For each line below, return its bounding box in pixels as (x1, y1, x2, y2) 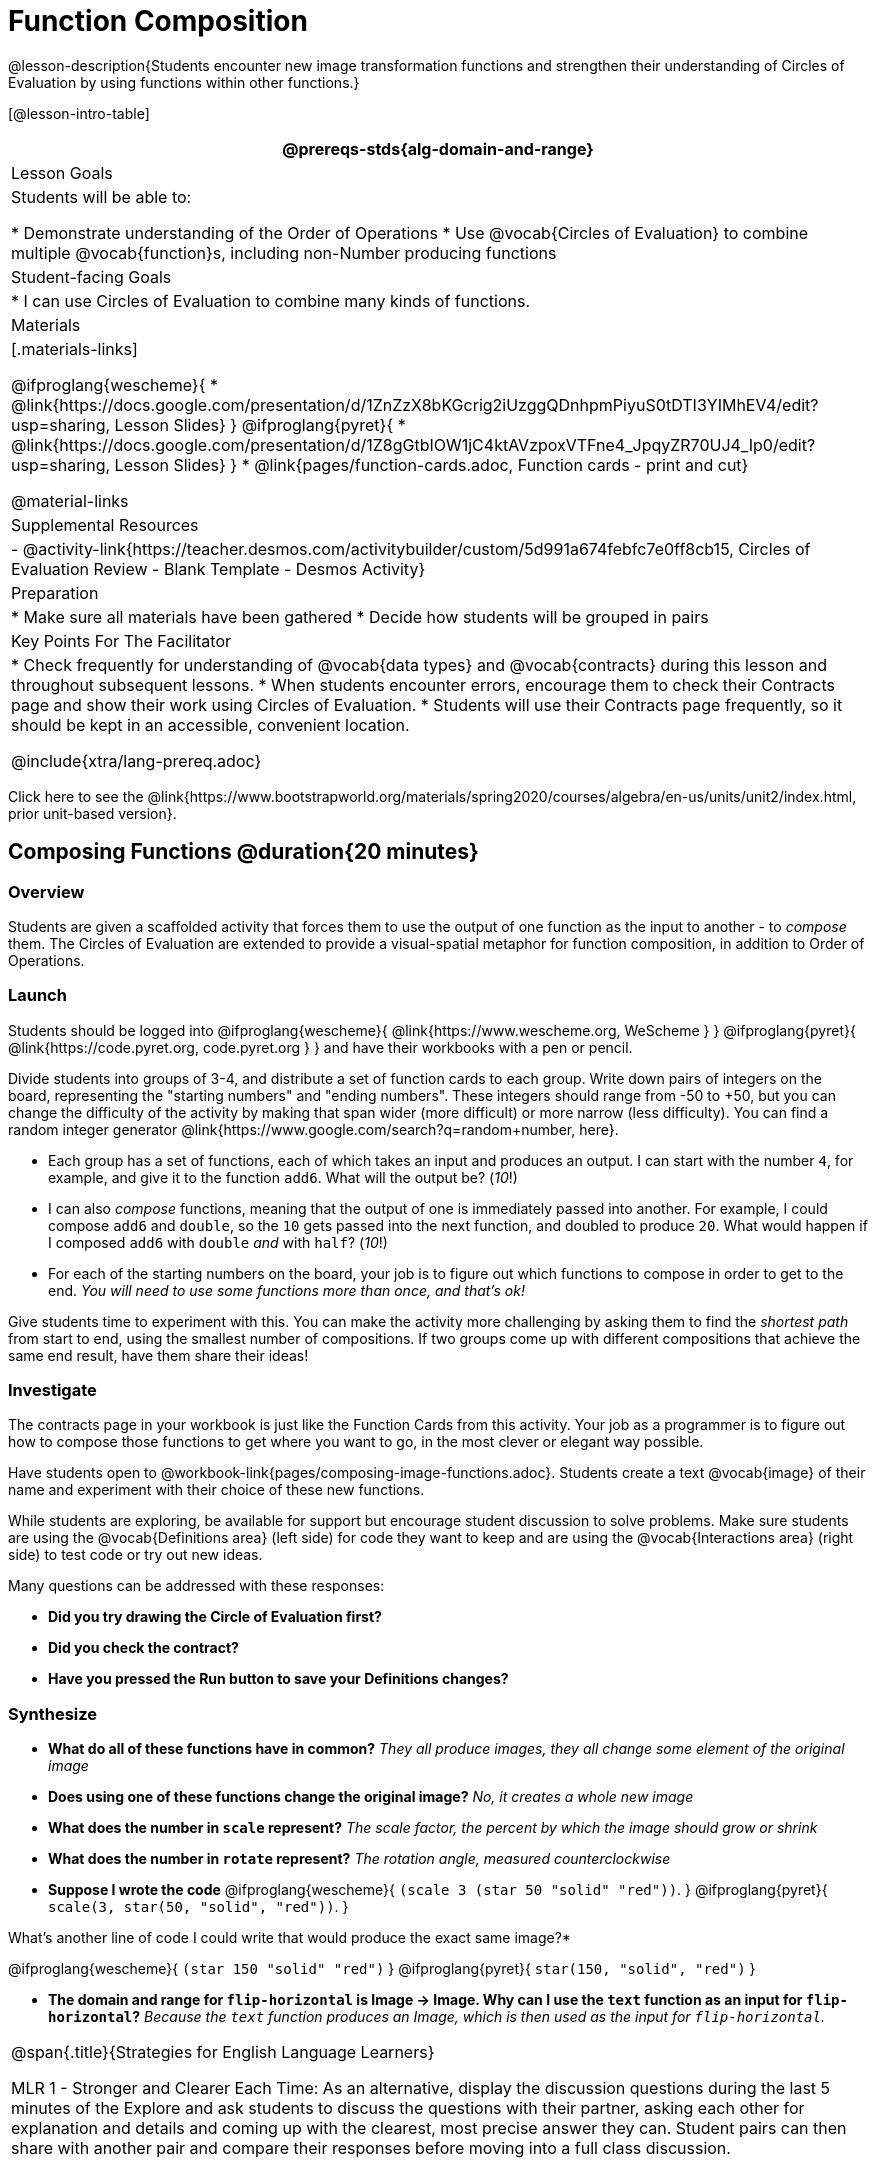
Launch (8, 985, 67, 1006)
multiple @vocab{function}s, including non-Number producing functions (11, 242, 557, 263)
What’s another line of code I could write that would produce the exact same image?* (8, 1929, 571, 1947)
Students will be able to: (11, 186, 192, 207)
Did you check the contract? (48, 1639, 239, 1657)
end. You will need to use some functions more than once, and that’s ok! (48, 1281, 525, 1299)
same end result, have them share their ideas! (8, 1346, 309, 1364)
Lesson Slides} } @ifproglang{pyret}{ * (114, 414, 406, 435)
